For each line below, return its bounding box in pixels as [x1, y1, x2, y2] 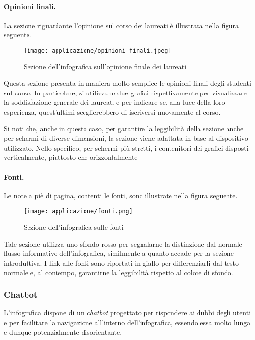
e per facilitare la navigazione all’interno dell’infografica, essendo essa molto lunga [4, 317, 251, 327]
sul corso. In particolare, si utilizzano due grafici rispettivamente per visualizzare [4, 87, 247, 97]
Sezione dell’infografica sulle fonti [24, 222, 124, 232]
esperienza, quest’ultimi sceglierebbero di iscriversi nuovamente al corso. [4, 107, 221, 117]
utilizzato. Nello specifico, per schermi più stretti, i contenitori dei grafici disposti [4, 142, 249, 153]
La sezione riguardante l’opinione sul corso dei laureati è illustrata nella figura [4, 20, 239, 30]
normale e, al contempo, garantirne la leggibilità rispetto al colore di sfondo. [4, 267, 233, 278]
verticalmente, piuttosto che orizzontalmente [4, 152, 138, 162]
